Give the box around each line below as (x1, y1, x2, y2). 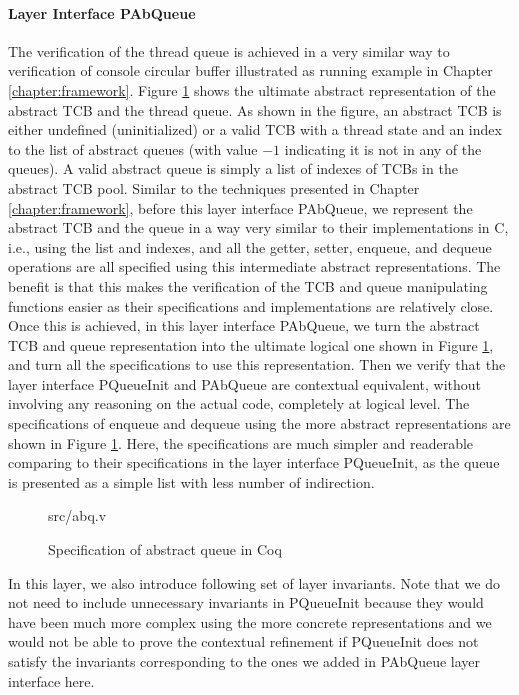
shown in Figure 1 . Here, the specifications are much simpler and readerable (8, 432, 474, 453)
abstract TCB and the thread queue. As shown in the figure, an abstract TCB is (8, 99, 502, 120)
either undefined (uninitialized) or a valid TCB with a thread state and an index (8, 119, 502, 140)
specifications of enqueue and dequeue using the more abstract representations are (8, 413, 511, 434)
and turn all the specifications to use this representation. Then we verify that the (8, 354, 506, 375)
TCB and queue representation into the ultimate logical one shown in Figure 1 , (8, 334, 494, 355)
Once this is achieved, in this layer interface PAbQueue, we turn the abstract (8, 315, 480, 336)
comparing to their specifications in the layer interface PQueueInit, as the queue (8, 452, 500, 473)
